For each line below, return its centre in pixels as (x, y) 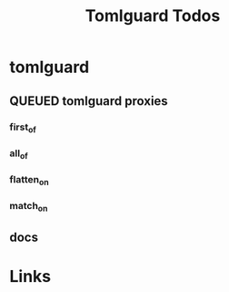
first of (23, 128)
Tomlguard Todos (153, 16)
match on (29, 207)
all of (19, 154)
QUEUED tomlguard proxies (89, 101)
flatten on (29, 180)
